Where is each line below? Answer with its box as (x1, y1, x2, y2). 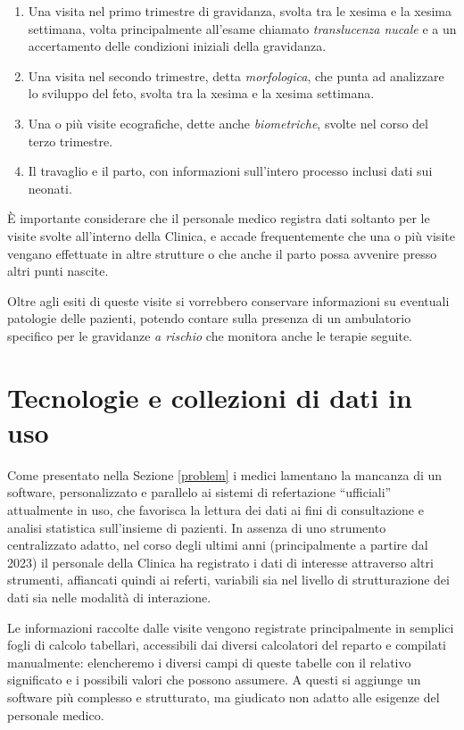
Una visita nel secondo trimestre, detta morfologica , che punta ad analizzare (28, 66, 444, 85)
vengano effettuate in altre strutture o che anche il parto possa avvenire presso (7, 244, 437, 262)
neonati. (28, 178, 72, 197)
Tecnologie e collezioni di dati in (7, 378, 412, 415)
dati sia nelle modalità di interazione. (7, 587, 211, 606)
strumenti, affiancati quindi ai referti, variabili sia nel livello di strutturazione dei (7, 570, 450, 589)
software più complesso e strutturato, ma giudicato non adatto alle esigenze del (7, 687, 440, 706)
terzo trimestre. (28, 131, 113, 150)
